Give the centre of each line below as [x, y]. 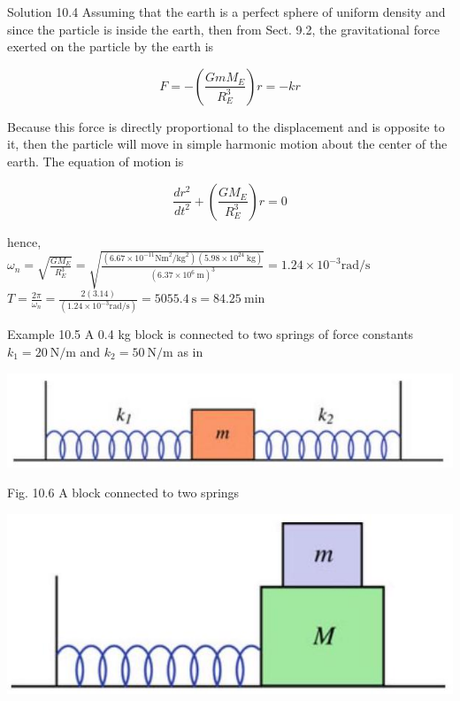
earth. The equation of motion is [96, 161]
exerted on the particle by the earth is [111, 46]
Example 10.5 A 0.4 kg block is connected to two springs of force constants [211, 334]
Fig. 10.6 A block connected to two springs [123, 492]
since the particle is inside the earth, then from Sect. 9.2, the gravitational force [223, 29]
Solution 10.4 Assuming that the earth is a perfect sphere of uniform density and [226, 12]
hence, [24, 241]
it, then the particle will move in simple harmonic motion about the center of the [227, 144]
